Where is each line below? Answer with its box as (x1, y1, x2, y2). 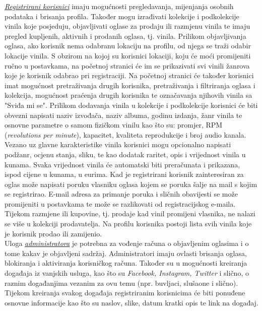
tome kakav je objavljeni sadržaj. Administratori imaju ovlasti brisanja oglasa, (5, 247, 247, 258)
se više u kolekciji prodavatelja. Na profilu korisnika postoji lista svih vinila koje (5, 218, 252, 229)
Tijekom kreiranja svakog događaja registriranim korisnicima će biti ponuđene (5, 287, 245, 298)
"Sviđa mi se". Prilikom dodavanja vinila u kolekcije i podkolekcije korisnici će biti (5, 99, 258, 110)
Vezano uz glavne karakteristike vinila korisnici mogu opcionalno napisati (5, 139, 231, 150)
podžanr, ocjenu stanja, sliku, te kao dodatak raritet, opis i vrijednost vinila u (5, 149, 246, 159)
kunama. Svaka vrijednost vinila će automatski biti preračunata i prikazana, (5, 159, 240, 169)
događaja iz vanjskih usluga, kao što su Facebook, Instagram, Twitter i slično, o (5, 268, 249, 278)
